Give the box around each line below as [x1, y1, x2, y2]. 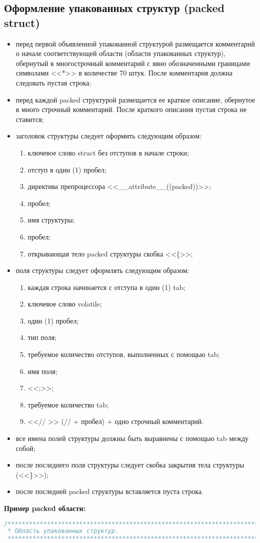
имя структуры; [27, 214, 75, 225]
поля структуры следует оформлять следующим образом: [15, 265, 189, 275]
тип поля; [27, 332, 56, 342]
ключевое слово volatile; [27, 298, 102, 309]
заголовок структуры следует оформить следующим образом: [15, 130, 202, 141]
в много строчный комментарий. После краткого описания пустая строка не [15, 104, 247, 114]
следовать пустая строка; [15, 77, 91, 87]
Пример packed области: [4, 503, 85, 513]
